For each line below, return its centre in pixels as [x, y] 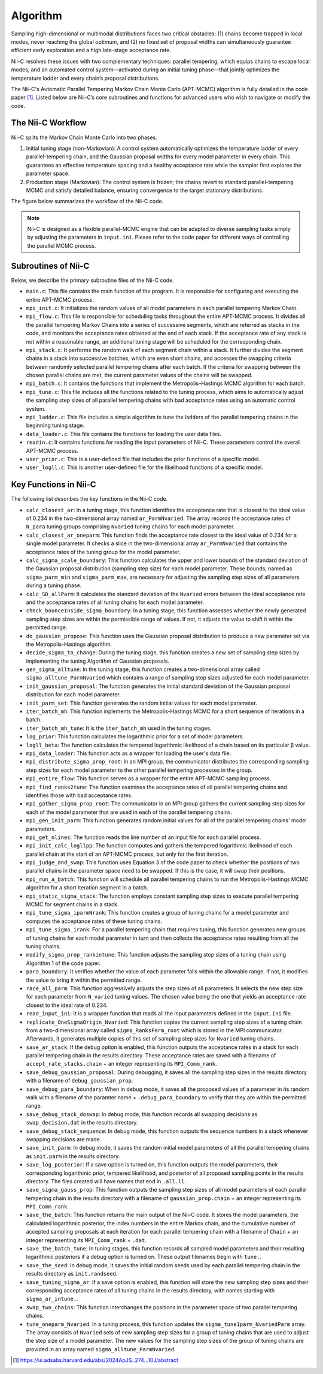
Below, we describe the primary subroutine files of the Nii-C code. [93, 280]
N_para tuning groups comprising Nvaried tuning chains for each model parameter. [130, 527]
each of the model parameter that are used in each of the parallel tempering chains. [129, 812]
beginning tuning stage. [55, 425]
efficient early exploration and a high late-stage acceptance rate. [91, 50]
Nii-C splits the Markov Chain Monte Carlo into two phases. [84, 137]
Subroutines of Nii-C [50, 266]
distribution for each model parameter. [73, 694]
